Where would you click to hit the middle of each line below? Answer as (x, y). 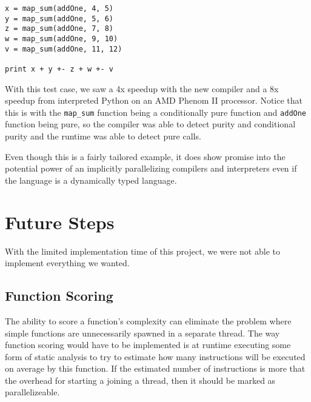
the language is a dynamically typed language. (91, 180)
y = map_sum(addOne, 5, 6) (59, 18)
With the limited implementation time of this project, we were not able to (142, 251)
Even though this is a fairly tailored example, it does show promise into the (145, 156)
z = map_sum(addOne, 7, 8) (59, 29)
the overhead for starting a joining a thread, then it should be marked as (140, 380)
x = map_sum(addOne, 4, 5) (59, 8)
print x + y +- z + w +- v (59, 69)
